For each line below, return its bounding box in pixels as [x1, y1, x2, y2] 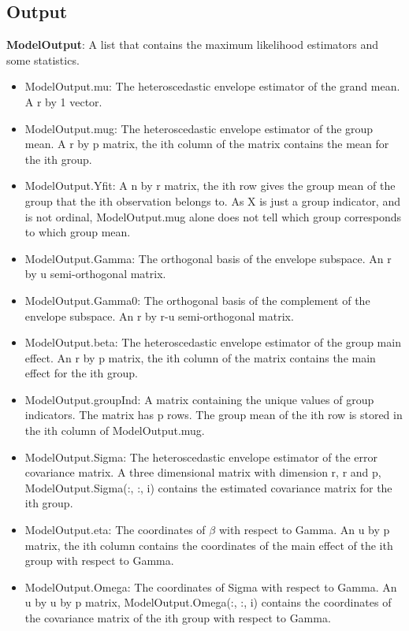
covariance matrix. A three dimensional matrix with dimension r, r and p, [24, 464, 381, 481]
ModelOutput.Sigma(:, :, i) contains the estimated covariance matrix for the [24, 479, 392, 496]
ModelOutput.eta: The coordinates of [24, 522, 206, 538]
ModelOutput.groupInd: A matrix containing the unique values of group [24, 391, 374, 407]
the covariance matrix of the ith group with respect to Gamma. [24, 610, 331, 626]
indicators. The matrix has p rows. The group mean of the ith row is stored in [24, 406, 403, 423]
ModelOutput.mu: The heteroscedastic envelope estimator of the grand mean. [24, 78, 400, 95]
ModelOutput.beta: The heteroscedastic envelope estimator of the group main [24, 334, 401, 351]
